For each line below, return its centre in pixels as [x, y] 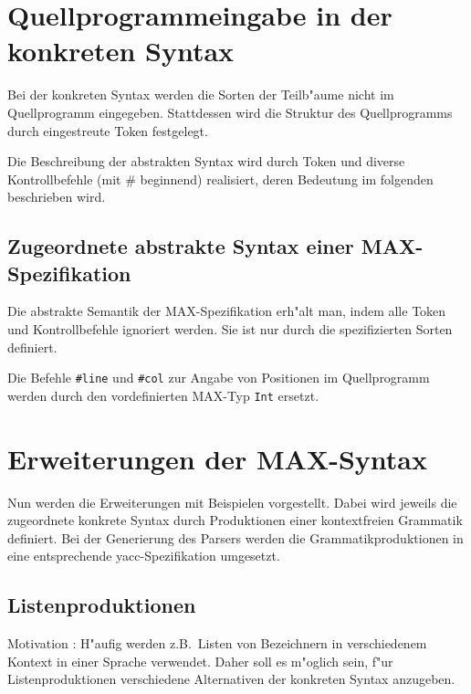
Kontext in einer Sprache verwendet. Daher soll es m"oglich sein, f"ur [200, 661]
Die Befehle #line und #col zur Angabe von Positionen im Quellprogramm [219, 378]
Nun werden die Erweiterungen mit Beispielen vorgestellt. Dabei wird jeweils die [232, 502]
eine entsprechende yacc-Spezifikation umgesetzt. [144, 556]
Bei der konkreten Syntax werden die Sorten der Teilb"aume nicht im [201, 95]
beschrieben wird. [57, 197]
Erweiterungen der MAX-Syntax [217, 458]
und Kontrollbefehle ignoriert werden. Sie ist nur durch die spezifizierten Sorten [230, 329]
